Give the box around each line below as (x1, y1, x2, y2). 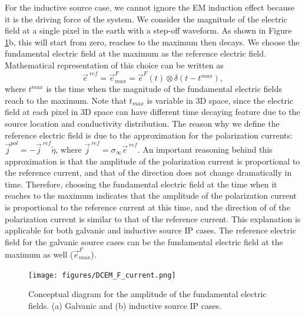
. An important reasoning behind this (137, 143, 273, 155)
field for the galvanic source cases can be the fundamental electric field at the (5, 235, 283, 248)
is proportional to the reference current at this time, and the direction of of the (5, 200, 290, 213)
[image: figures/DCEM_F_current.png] (28, 271, 176, 279)
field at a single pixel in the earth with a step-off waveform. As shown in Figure (5, 24, 292, 37)
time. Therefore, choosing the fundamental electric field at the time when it (5, 177, 277, 190)
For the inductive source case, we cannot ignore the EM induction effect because (5, 1, 295, 13)
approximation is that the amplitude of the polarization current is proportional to (5, 154, 300, 167)
